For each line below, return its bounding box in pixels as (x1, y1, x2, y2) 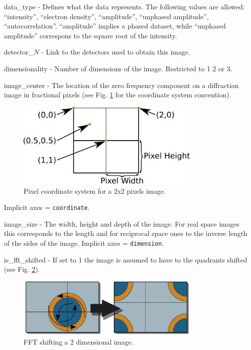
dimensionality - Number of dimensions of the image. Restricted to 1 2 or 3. (4, 63, 232, 73)
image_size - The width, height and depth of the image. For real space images (4, 218, 240, 229)
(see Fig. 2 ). (4, 264, 40, 274)
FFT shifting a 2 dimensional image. (24, 337, 134, 347)
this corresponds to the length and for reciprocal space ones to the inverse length (4, 228, 248, 238)
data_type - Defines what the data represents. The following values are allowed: (4, 1, 245, 11)
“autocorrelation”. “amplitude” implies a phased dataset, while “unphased (4, 21, 226, 31)
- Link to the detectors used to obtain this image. (41, 47, 190, 57)
